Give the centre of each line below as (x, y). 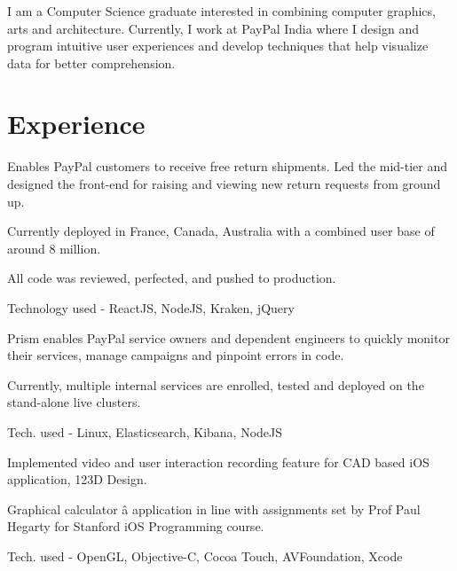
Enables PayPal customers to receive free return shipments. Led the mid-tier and (228, 166)
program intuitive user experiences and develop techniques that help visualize (218, 46)
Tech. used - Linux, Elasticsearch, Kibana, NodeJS (145, 431)
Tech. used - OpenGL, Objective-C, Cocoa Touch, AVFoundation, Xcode (205, 555)
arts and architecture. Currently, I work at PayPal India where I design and (213, 28)
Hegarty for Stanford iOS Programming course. (136, 526)
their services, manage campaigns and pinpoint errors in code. (176, 355)
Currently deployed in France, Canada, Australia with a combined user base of (221, 231)
